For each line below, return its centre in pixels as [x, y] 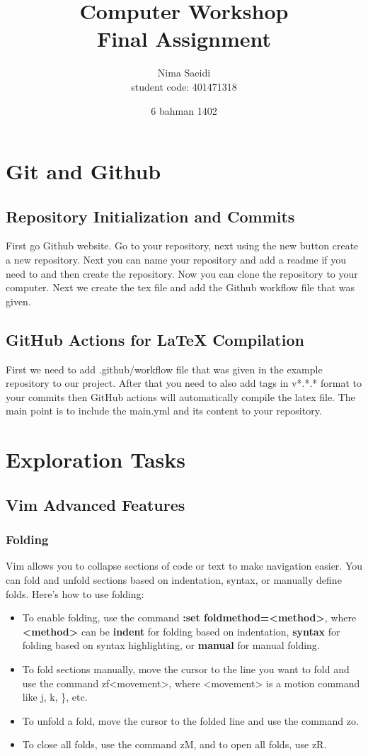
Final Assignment [184, 39]
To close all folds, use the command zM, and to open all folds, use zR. [174, 744]
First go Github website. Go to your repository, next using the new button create [182, 246]
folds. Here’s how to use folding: [75, 593]
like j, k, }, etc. [55, 697]
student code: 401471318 [184, 86]
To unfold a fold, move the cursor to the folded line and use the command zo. [190, 720]
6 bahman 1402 [184, 110]
